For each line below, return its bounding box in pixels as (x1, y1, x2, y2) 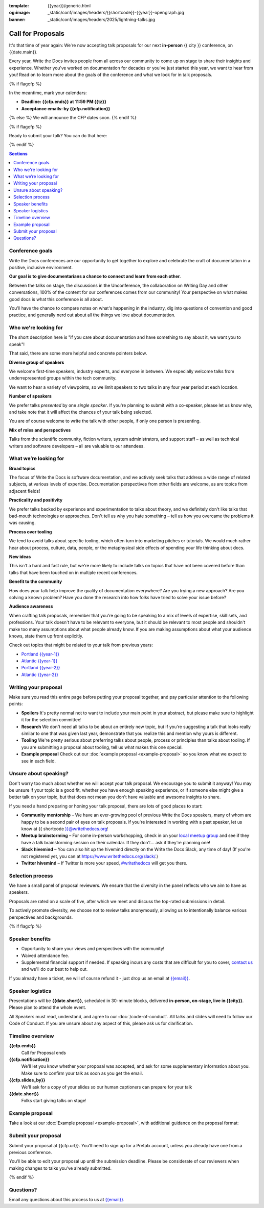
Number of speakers (9, 393, 52, 399)
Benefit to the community (9, 579, 62, 584)
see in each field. (21, 758, 56, 764)
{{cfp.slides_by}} (9, 1077, 46, 1083)
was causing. (9, 520, 36, 526)
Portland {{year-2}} (21, 665, 61, 671)
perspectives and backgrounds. (9, 914, 73, 920)
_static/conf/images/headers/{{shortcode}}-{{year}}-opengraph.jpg (47, 10, 184, 16)
